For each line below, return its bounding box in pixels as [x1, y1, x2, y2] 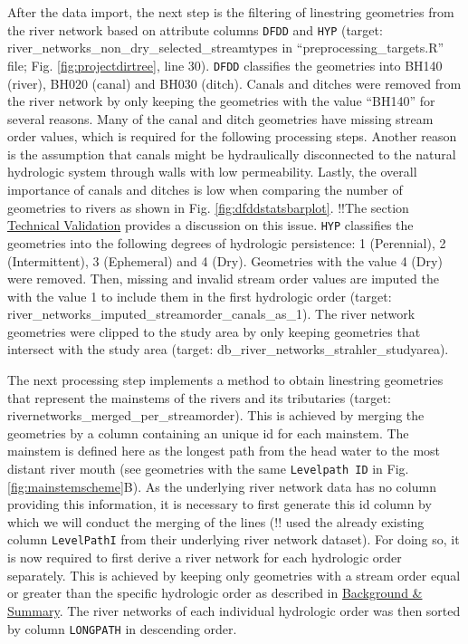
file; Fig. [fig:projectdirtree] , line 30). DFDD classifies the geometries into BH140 [7, 55, 443, 74]
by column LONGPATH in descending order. [7, 619, 237, 638]
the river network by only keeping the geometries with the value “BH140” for [7, 91, 435, 111]
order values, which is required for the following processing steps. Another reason [7, 127, 457, 146]
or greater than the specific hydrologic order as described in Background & [7, 583, 423, 602]
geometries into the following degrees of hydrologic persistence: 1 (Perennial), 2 [7, 233, 446, 252]
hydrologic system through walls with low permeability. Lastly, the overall [7, 162, 417, 181]
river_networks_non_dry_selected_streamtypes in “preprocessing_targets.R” [7, 38, 444, 57]
